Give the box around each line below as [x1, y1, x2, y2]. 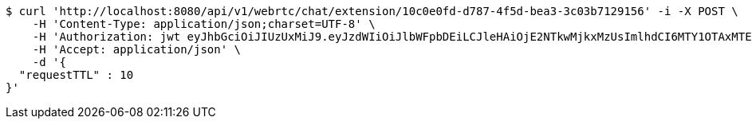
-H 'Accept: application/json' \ [32, 43, 242, 56]
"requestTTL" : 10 [18, 68, 134, 81]
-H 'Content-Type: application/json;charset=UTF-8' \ [32, 18, 376, 30]
